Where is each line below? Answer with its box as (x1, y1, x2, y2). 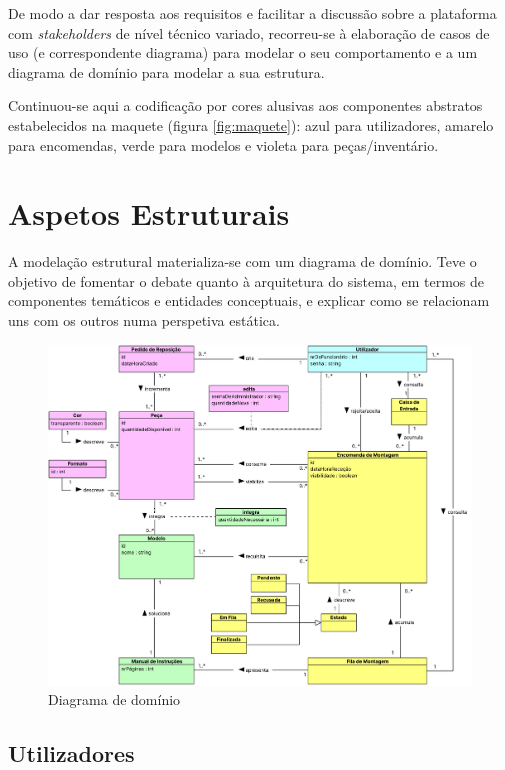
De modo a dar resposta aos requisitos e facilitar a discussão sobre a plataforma (8, 3, 497, 23)
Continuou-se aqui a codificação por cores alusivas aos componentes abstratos (8, 95, 483, 116)
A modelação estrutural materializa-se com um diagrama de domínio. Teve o (8, 251, 477, 272)
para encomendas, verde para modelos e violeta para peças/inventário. (8, 134, 439, 155)
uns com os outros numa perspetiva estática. (8, 310, 280, 331)
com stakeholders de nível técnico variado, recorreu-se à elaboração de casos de (8, 22, 490, 43)
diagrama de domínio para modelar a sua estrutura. (8, 61, 325, 82)
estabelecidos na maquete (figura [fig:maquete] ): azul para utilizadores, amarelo (8, 114, 494, 135)
